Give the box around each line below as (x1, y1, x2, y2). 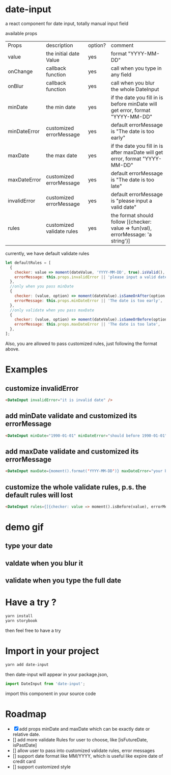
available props (5, 30, 37, 36)
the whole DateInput (110, 86, 159, 93)
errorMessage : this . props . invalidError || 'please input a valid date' (14, 274, 169, 280)
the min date (45, 103, 76, 111)
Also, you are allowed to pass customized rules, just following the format (5, 340, 158, 346)
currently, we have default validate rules (5, 250, 90, 256)
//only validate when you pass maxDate (10, 307, 95, 313)
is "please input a (110, 197, 153, 204)
